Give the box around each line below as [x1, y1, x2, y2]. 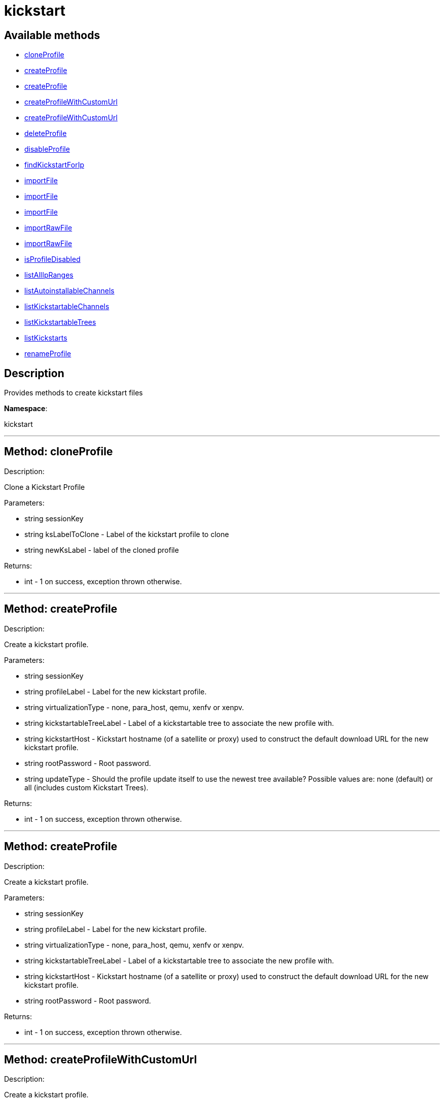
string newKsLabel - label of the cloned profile [24, 545, 179, 554]
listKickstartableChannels [24, 302, 109, 311]
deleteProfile [24, 129, 67, 138]
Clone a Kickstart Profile [4, 482, 85, 491]
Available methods [4, 28, 100, 42]
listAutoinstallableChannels [24, 286, 115, 295]
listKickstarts [24, 333, 67, 343]
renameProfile [24, 349, 71, 358]
